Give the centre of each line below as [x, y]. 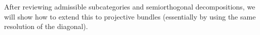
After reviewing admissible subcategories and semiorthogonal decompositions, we [130, 6]
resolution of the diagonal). [46, 26]
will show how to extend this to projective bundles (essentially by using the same [130, 16]
